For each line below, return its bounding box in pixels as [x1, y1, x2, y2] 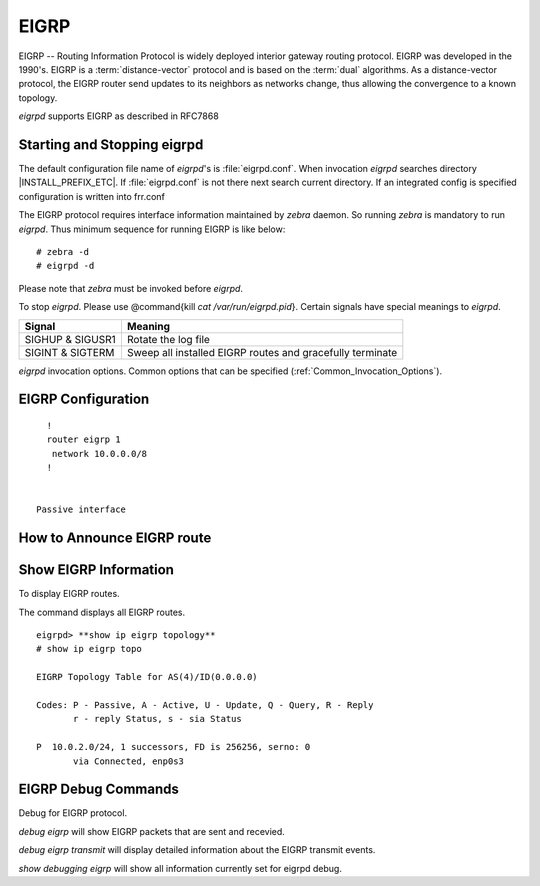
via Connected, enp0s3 [73, 755, 185, 767]
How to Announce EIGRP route [18, 530, 212, 547]
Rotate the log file [126, 332, 210, 346]
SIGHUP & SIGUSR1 [24, 332, 117, 346]
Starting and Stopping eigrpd [18, 136, 204, 153]
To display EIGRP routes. [18, 588, 120, 600]
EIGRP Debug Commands [18, 781, 180, 798]
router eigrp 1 [46, 434, 121, 445]
